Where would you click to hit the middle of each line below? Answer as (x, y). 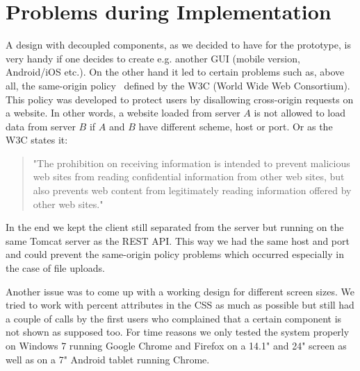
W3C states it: (37, 140)
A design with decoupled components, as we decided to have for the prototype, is (178, 45)
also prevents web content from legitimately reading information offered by (192, 190)
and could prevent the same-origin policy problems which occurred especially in (175, 254)
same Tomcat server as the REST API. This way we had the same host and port (178, 240)
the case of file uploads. (55, 268)
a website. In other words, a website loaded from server (123, 113)
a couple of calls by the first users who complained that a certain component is (174, 318)
